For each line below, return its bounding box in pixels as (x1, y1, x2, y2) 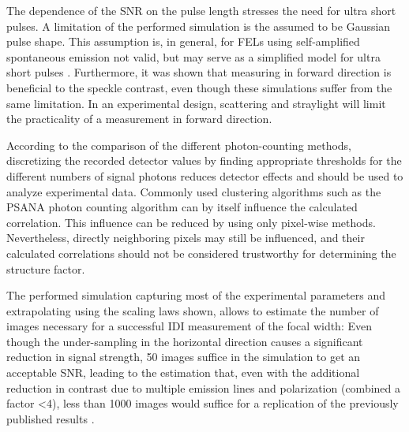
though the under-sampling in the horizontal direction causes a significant (6, 333, 363, 349)
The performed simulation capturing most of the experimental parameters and (6, 287, 385, 304)
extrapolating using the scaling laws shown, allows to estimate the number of (6, 302, 379, 318)
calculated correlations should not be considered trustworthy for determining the (6, 244, 396, 261)
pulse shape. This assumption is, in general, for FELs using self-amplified (6, 33, 360, 50)
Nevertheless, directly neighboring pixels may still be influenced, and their (6, 229, 365, 246)
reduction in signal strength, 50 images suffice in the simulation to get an (6, 348, 361, 365)
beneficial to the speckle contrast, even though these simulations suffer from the (6, 79, 392, 95)
